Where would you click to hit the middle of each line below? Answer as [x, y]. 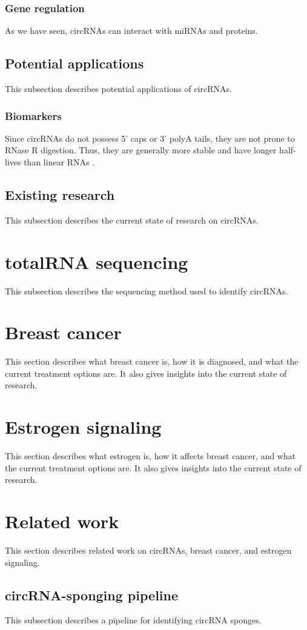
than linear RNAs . [59, 162]
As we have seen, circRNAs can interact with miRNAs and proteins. [131, 31]
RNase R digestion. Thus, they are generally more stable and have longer [141, 150]
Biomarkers [33, 115]
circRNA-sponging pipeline [92, 595]
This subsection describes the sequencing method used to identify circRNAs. [147, 290]
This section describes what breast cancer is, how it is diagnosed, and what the [152, 361]
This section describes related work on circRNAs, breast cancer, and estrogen [148, 550]
